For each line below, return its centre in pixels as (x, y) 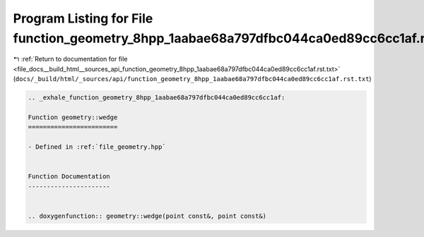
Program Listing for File (83, 18)
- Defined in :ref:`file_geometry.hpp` (97, 147)
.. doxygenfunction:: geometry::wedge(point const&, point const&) (147, 216)
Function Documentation (69, 177)
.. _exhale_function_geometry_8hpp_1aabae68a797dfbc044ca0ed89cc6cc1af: (157, 98)
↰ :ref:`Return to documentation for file (70, 59)
